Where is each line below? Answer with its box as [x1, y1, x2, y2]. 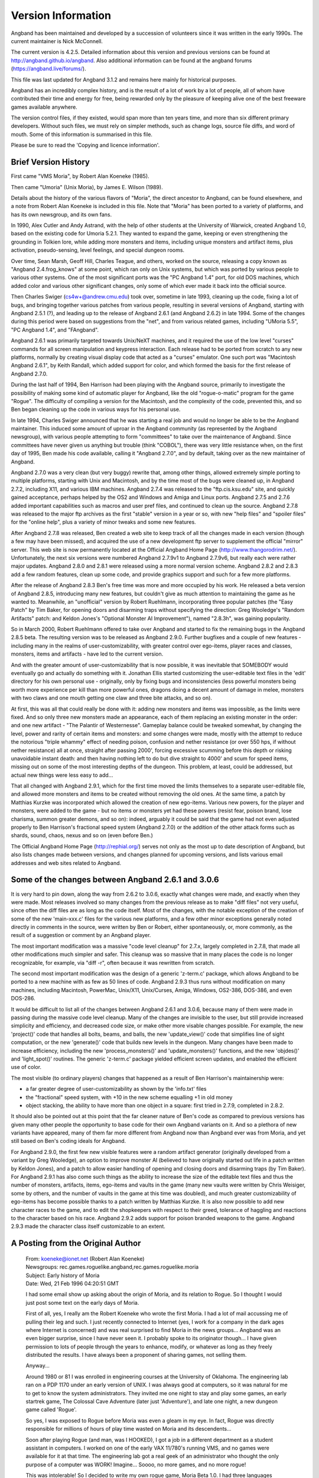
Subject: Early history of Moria [25, 1272, 100, 1279]
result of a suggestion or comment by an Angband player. [11, 932, 151, 939]
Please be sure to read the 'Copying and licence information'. [11, 142, 160, 149]
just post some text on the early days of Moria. [25, 1299, 139, 1306]
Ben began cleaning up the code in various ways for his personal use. [11, 406, 181, 413]
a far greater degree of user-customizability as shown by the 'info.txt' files [25, 1085, 207, 1093]
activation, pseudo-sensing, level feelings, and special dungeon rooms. [11, 247, 185, 254]
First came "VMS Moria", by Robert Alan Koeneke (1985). [11, 173, 150, 180]
